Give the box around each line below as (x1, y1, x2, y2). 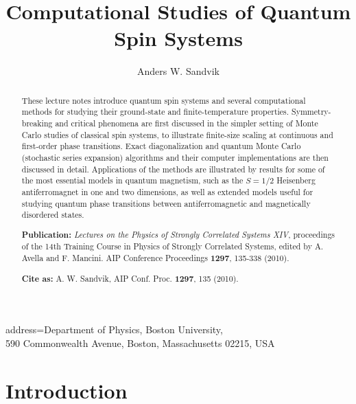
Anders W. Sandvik (137, 64, 219, 78)
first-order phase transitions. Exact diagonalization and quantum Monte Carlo (21, 140, 301, 152)
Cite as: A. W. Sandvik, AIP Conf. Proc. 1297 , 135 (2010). (21, 272, 239, 284)
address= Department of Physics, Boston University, (5, 322, 223, 337)
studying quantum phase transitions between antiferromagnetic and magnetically (21, 197, 311, 209)
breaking (21, 117, 53, 129)
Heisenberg (276, 175, 316, 186)
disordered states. (21, 209, 84, 221)
